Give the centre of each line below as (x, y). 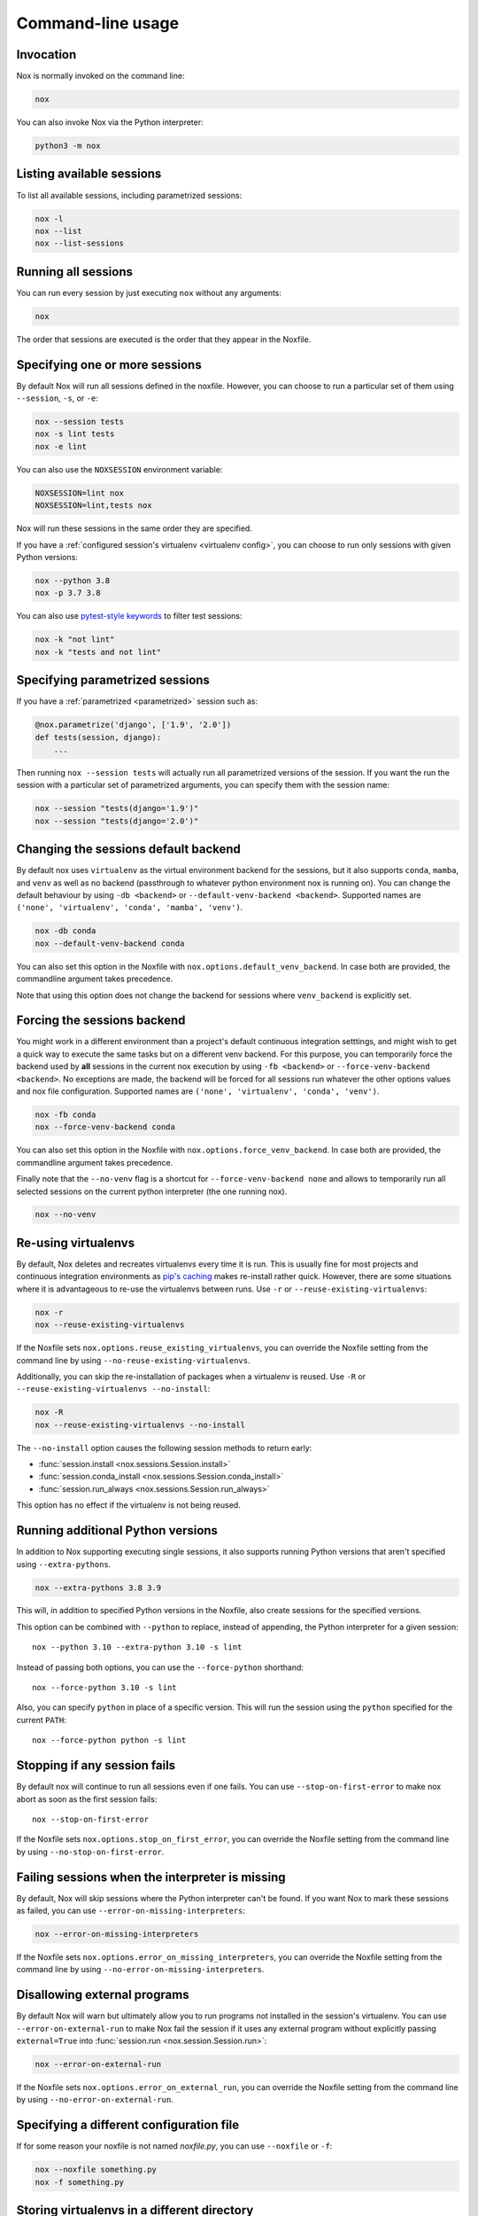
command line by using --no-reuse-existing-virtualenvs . (134, 1360)
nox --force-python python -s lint (109, 1740)
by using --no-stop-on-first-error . (90, 1852)
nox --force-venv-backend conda (105, 1127)
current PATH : (41, 1720)
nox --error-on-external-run (98, 2064)
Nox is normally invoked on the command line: (100, 76)
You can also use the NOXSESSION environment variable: (119, 469)
